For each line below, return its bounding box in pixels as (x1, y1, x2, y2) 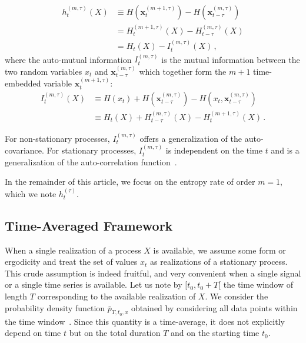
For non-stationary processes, (5, 132, 110, 144)
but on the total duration (69, 327, 161, 339)
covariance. (5, 144, 44, 156)
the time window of (223, 278, 294, 291)
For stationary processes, (46, 144, 137, 156)
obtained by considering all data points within (131, 301, 298, 314)
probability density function (5, 301, 105, 314)
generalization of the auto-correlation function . (5, 155, 177, 168)
